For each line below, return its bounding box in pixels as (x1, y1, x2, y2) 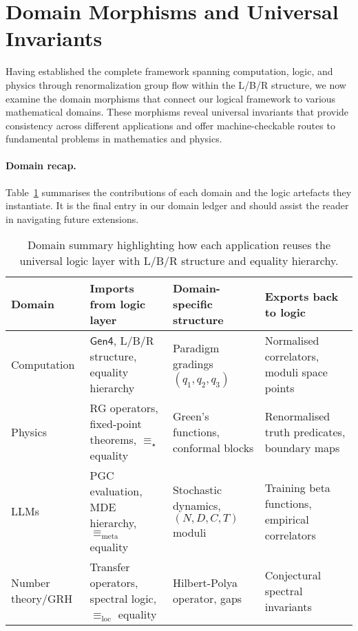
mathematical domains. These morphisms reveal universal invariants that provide (6, 105, 349, 119)
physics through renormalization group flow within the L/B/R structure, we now (6, 77, 346, 92)
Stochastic (172, 482, 222, 498)
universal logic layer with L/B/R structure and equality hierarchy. (19, 253, 339, 269)
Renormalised (264, 407, 330, 424)
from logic (89, 296, 146, 312)
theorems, (89, 431, 137, 448)
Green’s (172, 407, 209, 424)
